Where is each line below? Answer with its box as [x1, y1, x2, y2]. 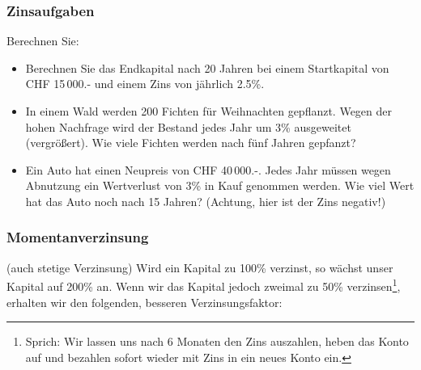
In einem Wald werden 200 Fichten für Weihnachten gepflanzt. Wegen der [25, 103, 393, 119]
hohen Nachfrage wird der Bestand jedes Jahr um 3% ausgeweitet [25, 118, 351, 135]
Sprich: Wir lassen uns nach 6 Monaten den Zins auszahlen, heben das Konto [25, 333, 409, 350]
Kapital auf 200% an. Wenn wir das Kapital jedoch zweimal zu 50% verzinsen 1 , [6, 275, 401, 295]
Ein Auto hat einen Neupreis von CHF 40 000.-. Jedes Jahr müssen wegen [25, 161, 391, 178]
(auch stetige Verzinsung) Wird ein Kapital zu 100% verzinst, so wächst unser [6, 259, 393, 275]
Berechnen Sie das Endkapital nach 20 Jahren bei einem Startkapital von [25, 59, 389, 76]
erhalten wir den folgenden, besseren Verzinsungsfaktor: [6, 293, 283, 310]
